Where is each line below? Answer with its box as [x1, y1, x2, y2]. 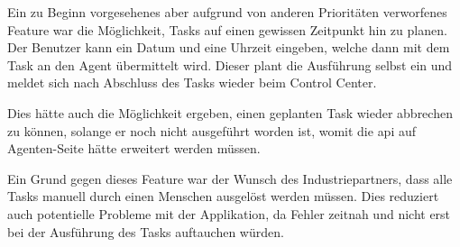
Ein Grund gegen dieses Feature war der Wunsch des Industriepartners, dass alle [7, 169, 453, 188]
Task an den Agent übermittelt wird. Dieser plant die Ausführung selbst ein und [7, 55, 453, 74]
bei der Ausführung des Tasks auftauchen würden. [7, 222, 284, 241]
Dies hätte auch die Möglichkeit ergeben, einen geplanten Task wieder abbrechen [7, 103, 453, 122]
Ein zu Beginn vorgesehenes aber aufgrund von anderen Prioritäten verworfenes [7, 3, 447, 21]
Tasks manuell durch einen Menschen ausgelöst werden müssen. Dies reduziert [7, 187, 439, 206]
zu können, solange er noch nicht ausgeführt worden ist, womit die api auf [7, 121, 417, 140]
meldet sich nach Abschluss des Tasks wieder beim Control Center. [7, 73, 377, 92]
